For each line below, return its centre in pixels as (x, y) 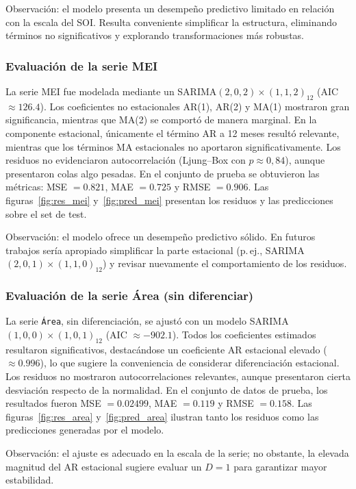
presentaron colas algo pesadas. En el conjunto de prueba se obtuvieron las (163, 173)
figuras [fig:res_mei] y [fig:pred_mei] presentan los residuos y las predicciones (169, 200)
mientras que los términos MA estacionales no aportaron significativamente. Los (173, 146)
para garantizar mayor (280, 466)
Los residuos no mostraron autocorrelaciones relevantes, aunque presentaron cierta (178, 376)
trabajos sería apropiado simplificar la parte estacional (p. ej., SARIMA (155, 250)
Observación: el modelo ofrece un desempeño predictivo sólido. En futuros (161, 237)
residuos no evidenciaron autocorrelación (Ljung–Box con (126, 160)
